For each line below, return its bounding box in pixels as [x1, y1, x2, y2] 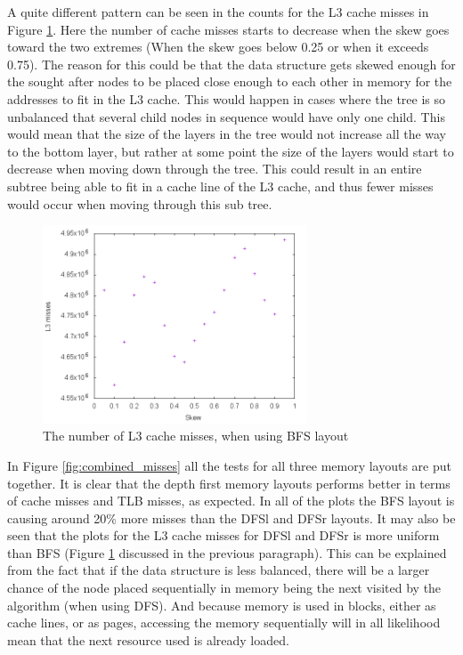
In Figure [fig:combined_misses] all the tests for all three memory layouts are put [7, 456, 452, 474]
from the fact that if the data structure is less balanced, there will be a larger [7, 561, 430, 579]
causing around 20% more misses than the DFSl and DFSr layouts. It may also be [7, 508, 456, 527]
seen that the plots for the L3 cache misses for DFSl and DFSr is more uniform [7, 526, 440, 545]
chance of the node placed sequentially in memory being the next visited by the [7, 578, 442, 597]
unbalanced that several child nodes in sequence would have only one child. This [7, 107, 445, 125]
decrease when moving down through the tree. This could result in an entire [7, 159, 422, 178]
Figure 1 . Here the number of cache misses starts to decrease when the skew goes [7, 20, 450, 38]
